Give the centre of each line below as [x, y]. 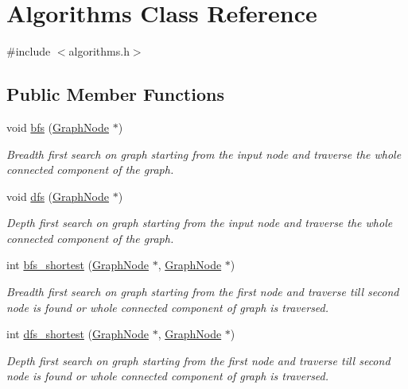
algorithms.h [99, 51]
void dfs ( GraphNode [58, 196]
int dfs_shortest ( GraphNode [78, 334]
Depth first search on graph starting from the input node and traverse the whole [200, 223]
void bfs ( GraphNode [58, 127]
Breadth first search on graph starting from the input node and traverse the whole [204, 154]
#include [29, 51]
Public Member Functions [115, 94]
